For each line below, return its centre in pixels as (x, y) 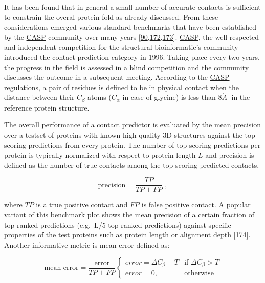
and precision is (230, 155)
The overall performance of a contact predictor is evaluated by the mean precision (133, 125)
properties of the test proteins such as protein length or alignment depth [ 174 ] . (127, 235)
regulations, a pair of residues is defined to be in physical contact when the (122, 87)
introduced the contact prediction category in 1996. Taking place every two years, (132, 57)
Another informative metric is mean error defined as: (87, 244)
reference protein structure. (47, 107)
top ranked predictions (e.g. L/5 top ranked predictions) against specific (118, 224)
